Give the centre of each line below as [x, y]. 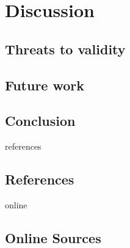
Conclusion [40, 121]
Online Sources [53, 237]
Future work [45, 85]
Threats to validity [65, 49]
